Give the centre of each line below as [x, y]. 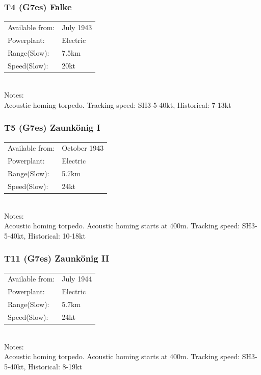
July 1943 [77, 27]
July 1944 [77, 279]
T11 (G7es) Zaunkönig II [57, 258]
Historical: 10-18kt [57, 235]
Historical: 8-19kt [55, 366]
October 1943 [83, 148]
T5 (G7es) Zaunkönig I [52, 127]
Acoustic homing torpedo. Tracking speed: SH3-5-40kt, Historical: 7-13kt [118, 104]
